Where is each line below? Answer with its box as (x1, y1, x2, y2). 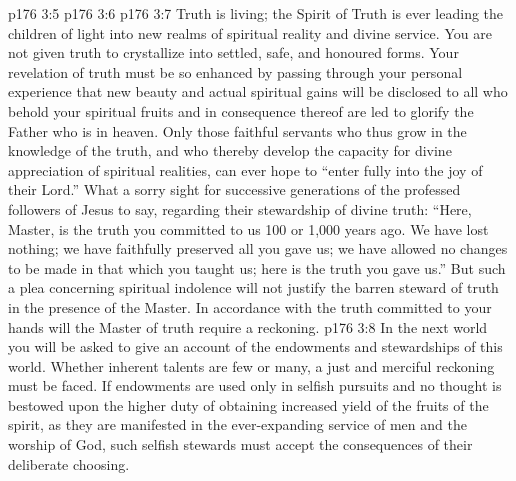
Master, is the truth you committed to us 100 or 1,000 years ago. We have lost (8, 218, 489, 239)
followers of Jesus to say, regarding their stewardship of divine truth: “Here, (8, 198, 472, 219)
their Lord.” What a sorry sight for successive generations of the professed (8, 179, 461, 200)
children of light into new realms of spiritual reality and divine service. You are (8, 22, 492, 43)
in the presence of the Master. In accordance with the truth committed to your (8, 296, 492, 317)
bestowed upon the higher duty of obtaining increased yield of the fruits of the (8, 394, 489, 415)
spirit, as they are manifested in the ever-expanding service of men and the (8, 414, 467, 435)
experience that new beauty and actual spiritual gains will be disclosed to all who (8, 81, 508, 102)
